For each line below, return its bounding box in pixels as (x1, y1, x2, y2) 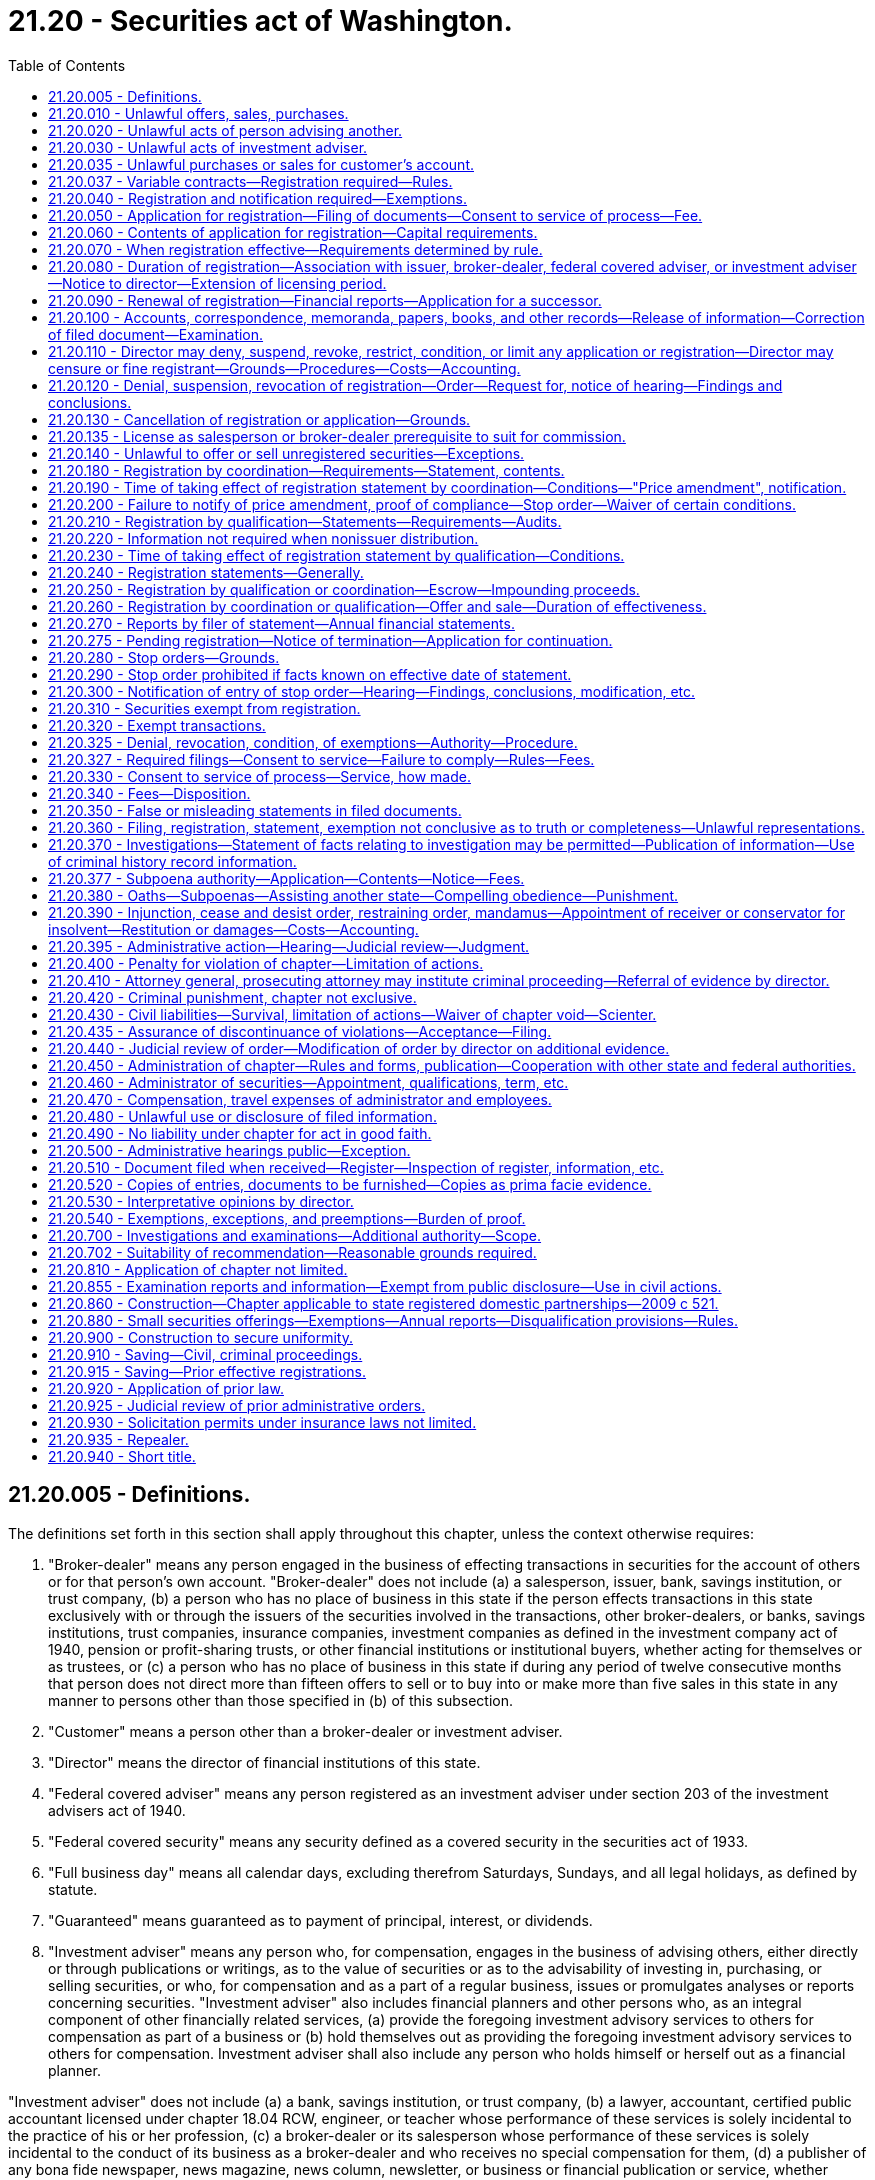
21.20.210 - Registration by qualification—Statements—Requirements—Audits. (48, 512, 562, 530)
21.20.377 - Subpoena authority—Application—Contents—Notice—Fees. (48, 869, 525, 887)
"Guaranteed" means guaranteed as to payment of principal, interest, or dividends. (48, 1911, 593, 1929)
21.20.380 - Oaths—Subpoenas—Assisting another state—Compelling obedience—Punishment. (48, 886, 679, 904)
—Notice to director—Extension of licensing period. (48, 274, 387, 292)
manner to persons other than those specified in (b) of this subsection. (48, 1691, 513, 1709)
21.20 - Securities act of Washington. (8, 4, 513, 38)
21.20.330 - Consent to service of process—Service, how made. (48, 767, 471, 785)
